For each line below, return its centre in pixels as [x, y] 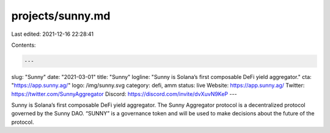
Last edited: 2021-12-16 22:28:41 [53, 34]
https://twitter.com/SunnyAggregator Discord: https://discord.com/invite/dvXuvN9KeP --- [124, 94]
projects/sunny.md [61, 16]
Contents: [24, 45]
